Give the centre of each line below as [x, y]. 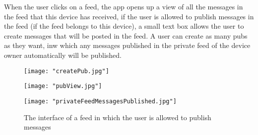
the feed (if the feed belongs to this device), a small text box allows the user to [124, 26]
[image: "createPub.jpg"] [66, 71]
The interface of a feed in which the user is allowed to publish [118, 117]
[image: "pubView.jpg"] [63, 86]
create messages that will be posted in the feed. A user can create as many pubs [126, 35]
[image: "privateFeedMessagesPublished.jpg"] [100, 101]
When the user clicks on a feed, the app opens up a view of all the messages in [124, 6]
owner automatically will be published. [63, 55]
